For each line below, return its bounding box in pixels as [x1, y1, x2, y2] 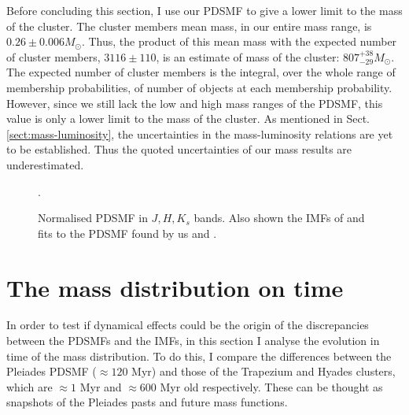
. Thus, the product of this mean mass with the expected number [81, 33, 397, 50]
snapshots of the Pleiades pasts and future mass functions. [6, 394, 288, 410]
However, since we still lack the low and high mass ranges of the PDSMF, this [6, 94, 383, 111]
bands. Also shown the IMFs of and [193, 209, 365, 226]
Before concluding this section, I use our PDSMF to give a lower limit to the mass [6, 2, 403, 18]
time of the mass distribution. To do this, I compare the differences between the [6, 347, 392, 364]
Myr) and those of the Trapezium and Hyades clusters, [131, 363, 396, 380]
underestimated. [6, 156, 84, 172]
